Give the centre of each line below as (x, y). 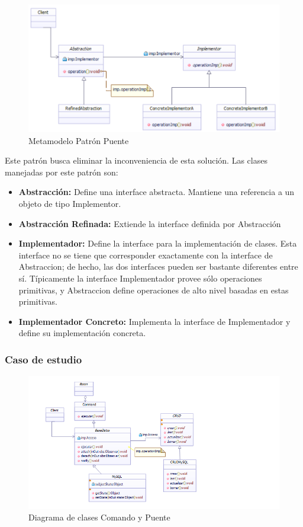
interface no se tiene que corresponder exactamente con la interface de (146, 255)
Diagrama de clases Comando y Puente (99, 517)
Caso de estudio (43, 359)
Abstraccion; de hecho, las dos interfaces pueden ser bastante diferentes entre (158, 266)
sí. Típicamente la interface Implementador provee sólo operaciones (140, 278)
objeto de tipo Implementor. (70, 203)
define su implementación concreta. (82, 333)
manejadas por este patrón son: (62, 172)
